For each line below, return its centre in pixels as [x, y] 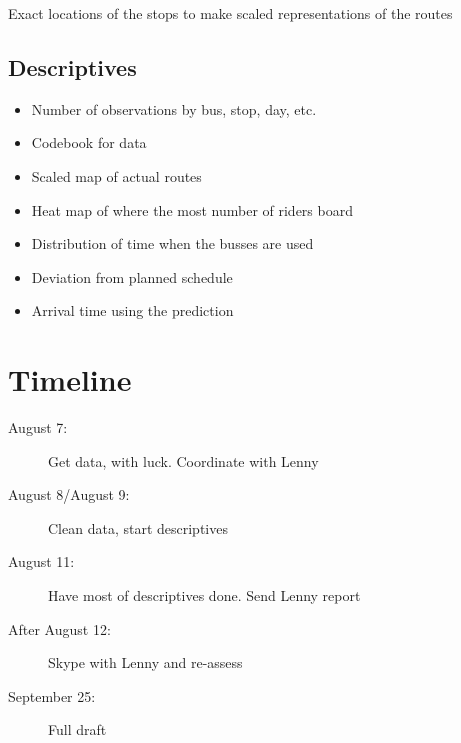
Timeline [70, 379]
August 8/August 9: [69, 494]
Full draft [77, 729]
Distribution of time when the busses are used [172, 243]
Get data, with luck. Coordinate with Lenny [183, 460]
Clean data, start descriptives [138, 527]
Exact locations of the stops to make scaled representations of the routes [230, 13]
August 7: [38, 427]
